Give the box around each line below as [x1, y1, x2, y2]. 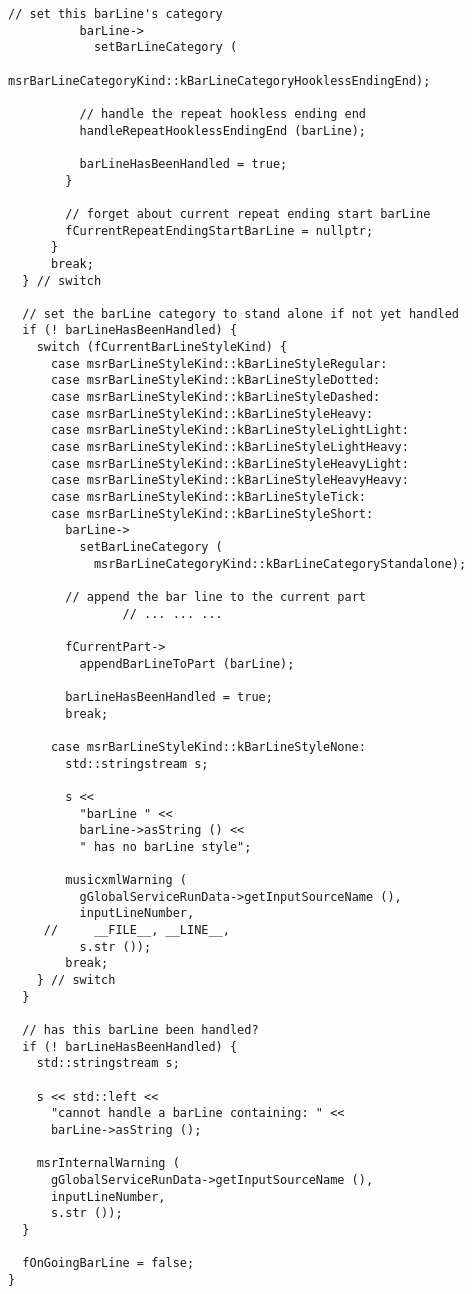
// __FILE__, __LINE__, [43, 923, 230, 938]
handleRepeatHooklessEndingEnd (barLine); [79, 123, 366, 138]
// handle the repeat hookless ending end [79, 106, 366, 121]
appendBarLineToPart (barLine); [79, 656, 295, 671]
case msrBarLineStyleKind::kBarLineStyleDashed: [50, 390, 381, 405]
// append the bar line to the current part [65, 589, 366, 604]
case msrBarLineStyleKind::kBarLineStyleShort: [50, 506, 374, 521]
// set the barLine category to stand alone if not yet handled [22, 306, 460, 321]
